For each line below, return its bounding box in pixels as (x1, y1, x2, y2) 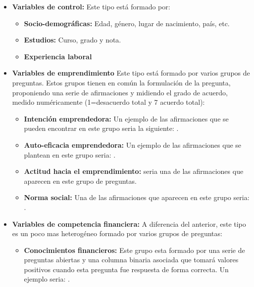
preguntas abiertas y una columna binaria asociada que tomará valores (24, 254, 239, 265)
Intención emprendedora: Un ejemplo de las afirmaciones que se (24, 113, 229, 123)
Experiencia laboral (24, 51, 92, 61)
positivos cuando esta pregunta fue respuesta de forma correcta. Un (24, 264, 229, 274)
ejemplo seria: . (24, 274, 70, 284)
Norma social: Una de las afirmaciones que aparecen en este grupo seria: (24, 192, 250, 203)
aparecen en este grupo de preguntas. (24, 175, 137, 186)
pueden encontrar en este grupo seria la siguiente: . (24, 123, 179, 133)
